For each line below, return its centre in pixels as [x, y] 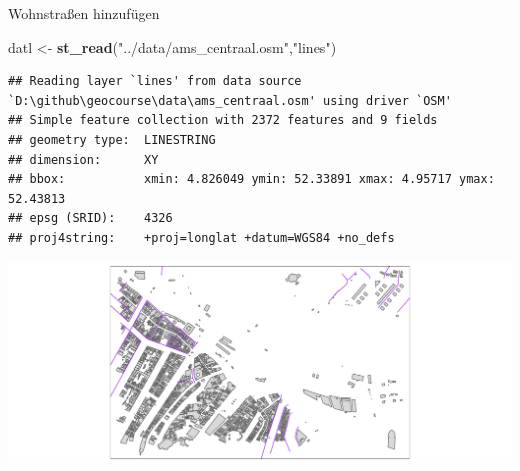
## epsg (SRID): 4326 [90, 218]
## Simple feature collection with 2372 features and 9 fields [223, 120]
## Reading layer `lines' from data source [155, 81]
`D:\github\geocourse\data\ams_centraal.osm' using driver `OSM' [230, 100]
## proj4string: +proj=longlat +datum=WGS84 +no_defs [201, 237]
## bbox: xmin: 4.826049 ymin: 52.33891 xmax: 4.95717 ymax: [251, 179]
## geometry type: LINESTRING [112, 139]
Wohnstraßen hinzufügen [84, 13]
